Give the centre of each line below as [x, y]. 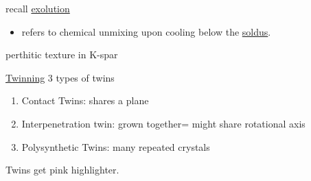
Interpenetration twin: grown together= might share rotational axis [163, 123]
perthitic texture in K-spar [62, 55]
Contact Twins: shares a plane [85, 100]
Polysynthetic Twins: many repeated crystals [116, 146]
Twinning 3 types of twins [60, 77]
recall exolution [38, 8]
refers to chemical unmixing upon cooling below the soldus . [146, 31]
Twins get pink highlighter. [62, 170]
